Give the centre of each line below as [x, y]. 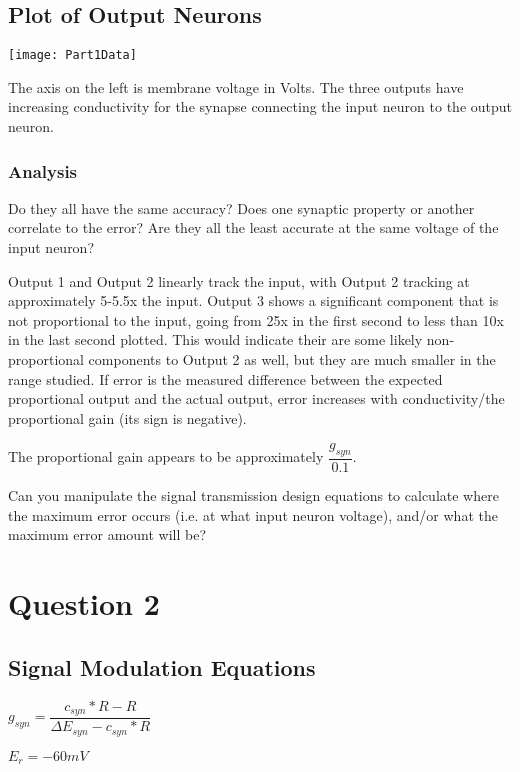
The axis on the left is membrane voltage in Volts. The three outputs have [236, 86]
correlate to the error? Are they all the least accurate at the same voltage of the [253, 227]
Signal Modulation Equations [162, 666]
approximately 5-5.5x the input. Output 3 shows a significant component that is [253, 300]
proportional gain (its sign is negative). [127, 417]
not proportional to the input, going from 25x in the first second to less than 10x [256, 319]
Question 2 [84, 603]
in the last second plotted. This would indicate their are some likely [215, 339]
